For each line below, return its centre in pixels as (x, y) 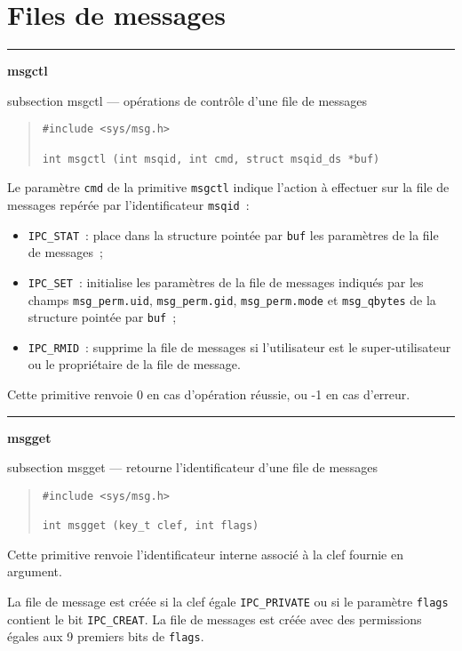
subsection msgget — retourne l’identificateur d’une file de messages (193, 467)
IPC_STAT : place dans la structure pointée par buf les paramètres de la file (233, 234)
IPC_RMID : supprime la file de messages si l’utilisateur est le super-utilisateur (239, 346)
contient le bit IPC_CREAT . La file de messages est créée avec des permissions (215, 619)
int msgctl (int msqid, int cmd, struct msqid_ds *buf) (211, 159)
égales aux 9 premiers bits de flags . (106, 636)
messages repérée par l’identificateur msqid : (128, 204)
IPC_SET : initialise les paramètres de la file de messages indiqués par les (226, 281)
